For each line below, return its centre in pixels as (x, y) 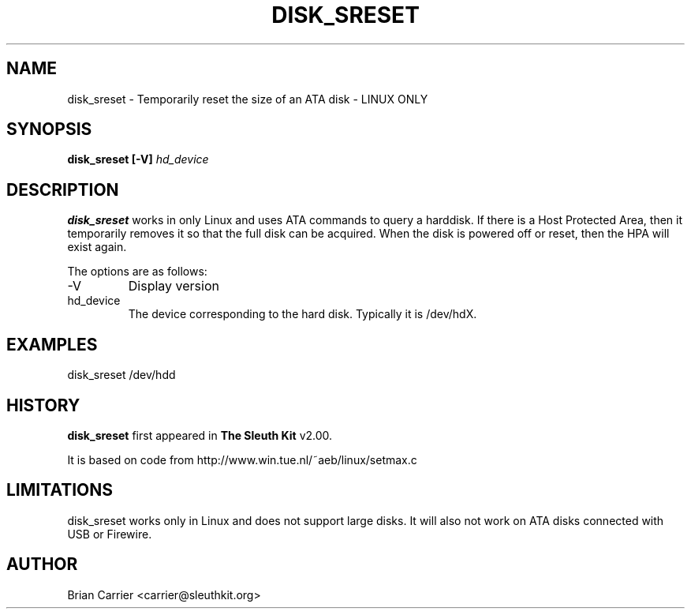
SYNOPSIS (49, 129)
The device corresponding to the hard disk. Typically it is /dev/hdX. (303, 314)
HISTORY (43, 405)
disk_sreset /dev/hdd (121, 375)
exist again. (97, 247)
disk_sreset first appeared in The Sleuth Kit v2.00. (200, 435)
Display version (174, 286)
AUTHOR (42, 564)
